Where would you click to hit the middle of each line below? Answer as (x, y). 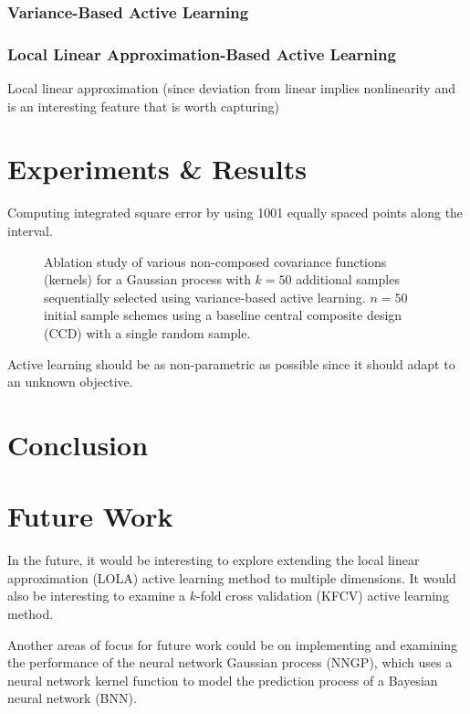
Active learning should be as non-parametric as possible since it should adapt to (231, 363)
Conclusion (78, 444)
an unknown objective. (70, 382)
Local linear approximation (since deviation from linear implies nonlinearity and (231, 88)
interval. (30, 230)
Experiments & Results (157, 169)
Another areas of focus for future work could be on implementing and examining (233, 644)
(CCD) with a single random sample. (147, 332)
